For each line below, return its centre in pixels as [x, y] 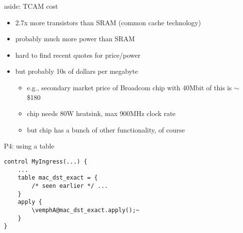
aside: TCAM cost [31, 6]
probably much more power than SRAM [75, 39]
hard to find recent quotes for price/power [78, 55]
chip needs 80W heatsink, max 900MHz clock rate [101, 113]
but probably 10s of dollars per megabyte [77, 71]
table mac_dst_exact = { [58, 178]
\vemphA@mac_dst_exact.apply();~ [86, 210]
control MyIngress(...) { [46, 161]
